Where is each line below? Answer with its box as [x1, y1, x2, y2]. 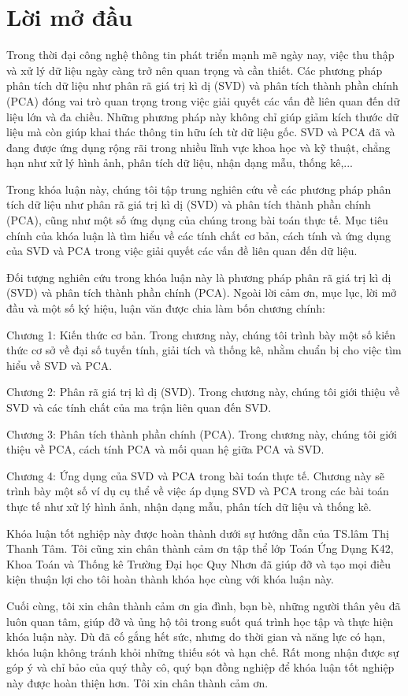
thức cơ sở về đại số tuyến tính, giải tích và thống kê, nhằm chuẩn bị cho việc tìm [6, 342, 402, 358]
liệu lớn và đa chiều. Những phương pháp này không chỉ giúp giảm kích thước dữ [6, 108, 399, 124]
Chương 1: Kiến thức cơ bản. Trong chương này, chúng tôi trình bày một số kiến [6, 326, 396, 342]
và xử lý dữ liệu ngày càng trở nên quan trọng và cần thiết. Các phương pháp [6, 61, 383, 78]
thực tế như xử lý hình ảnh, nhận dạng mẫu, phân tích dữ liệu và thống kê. [6, 498, 372, 514]
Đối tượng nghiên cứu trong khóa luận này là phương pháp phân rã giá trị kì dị [6, 268, 391, 285]
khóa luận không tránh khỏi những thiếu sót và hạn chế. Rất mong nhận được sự [6, 643, 399, 660]
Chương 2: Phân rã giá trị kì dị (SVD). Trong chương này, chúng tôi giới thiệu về [6, 383, 400, 400]
